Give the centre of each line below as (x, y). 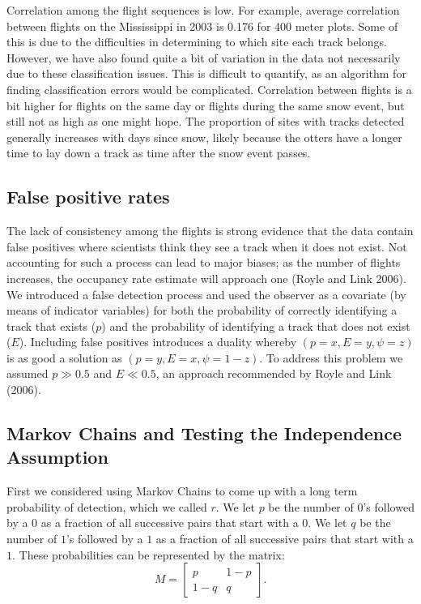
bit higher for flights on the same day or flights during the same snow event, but (206, 105)
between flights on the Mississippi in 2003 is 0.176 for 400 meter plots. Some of (202, 26)
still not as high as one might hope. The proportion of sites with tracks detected (206, 121)
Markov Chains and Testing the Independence (204, 433)
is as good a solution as (64, 357)
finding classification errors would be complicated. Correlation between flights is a (209, 89)
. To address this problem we (331, 357)
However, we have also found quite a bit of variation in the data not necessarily (204, 57)
